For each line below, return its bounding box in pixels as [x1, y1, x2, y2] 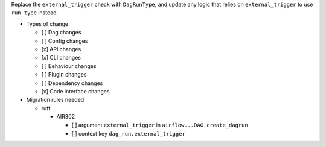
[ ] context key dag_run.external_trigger [71, 130, 185, 137]
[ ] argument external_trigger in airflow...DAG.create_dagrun [71, 121, 249, 129]
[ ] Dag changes [41, 29, 81, 36]
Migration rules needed [26, 96, 85, 104]
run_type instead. [11, 9, 59, 16]
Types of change [26, 20, 69, 27]
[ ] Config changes [41, 37, 88, 45]
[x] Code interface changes [41, 87, 110, 95]
